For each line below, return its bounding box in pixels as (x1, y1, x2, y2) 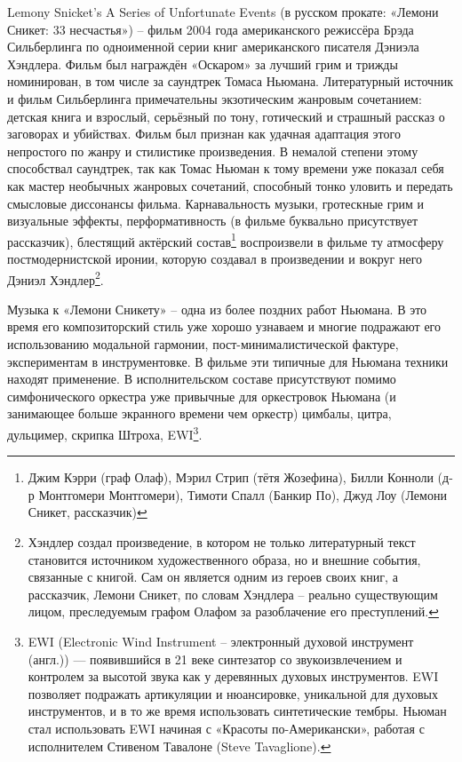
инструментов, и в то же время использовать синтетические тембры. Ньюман (28, 702, 447, 720)
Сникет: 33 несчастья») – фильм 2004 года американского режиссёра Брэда (7, 20, 414, 38)
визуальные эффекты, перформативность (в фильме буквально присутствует (7, 211, 418, 230)
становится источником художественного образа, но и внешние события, (28, 550, 421, 568)
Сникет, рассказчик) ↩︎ (28, 503, 147, 521)
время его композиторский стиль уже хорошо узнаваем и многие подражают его (7, 317, 441, 336)
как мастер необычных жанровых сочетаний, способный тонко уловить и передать (7, 176, 453, 194)
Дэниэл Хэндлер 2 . (7, 267, 104, 289)
